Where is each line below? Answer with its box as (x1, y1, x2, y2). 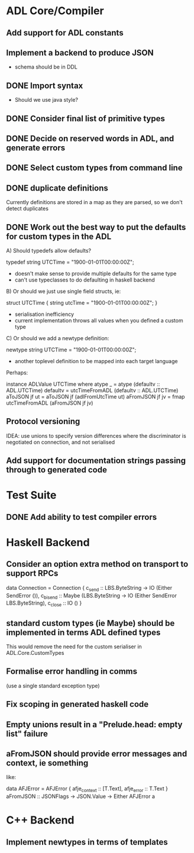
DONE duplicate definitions (6, 183, 108, 193)
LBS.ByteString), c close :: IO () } (6, 599, 82, 608)
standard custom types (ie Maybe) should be (6, 618, 175, 628)
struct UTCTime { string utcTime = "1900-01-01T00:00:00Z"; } (6, 299, 158, 306)
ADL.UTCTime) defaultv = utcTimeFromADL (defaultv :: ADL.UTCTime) (6, 387, 179, 394)
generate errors (6, 143, 66, 153)
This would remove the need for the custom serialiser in (6, 643, 142, 650)
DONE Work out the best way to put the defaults (6, 222, 186, 232)
